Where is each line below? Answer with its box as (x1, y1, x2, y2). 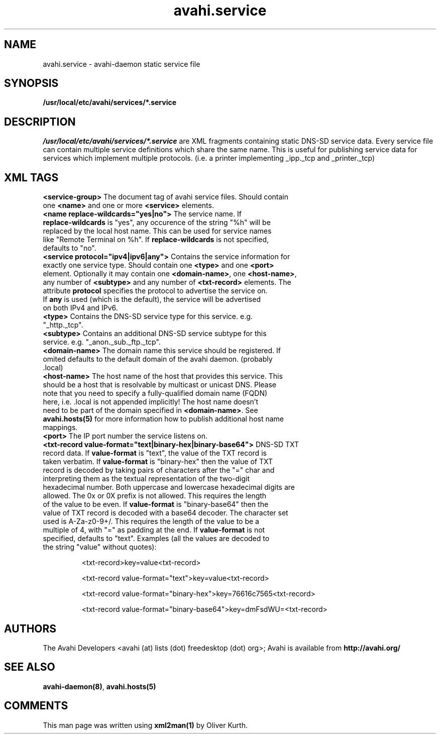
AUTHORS (4, 622, 57, 635)
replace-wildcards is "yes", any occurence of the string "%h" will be (43, 218, 271, 227)
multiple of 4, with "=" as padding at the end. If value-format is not (43, 525, 265, 535)
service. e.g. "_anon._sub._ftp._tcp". (43, 338, 161, 347)
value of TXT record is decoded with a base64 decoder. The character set (43, 508, 288, 517)
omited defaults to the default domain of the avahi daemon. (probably (43, 355, 273, 364)
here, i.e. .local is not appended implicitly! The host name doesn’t (43, 397, 258, 406)
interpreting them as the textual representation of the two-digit (43, 474, 250, 483)
